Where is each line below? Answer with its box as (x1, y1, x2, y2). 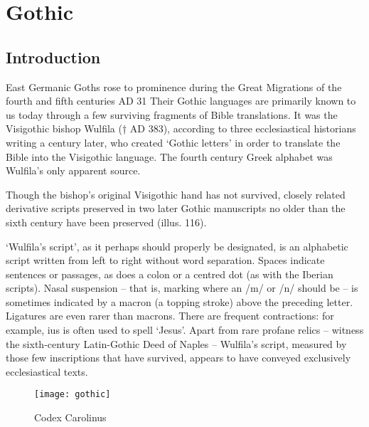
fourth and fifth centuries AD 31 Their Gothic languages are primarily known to (6, 93, 356, 108)
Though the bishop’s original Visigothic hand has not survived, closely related (6, 186, 346, 201)
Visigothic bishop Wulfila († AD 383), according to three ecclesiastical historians (6, 121, 356, 136)
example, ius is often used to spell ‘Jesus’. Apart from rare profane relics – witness (6, 322, 364, 337)
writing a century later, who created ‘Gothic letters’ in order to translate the (6, 135, 341, 149)
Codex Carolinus (34, 410, 107, 425)
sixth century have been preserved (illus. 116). (6, 214, 207, 229)
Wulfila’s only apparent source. (6, 163, 141, 178)
